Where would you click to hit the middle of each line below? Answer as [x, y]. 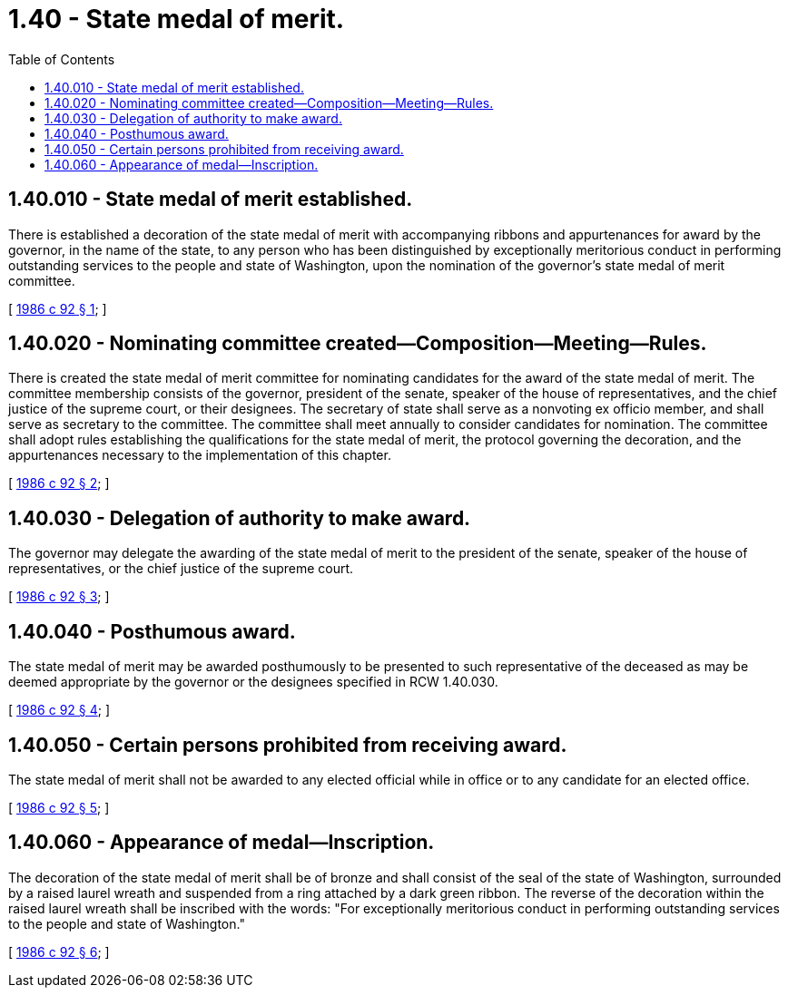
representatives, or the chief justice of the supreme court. [181, 569]
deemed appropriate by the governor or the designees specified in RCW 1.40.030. [253, 682]
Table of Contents [62, 59]
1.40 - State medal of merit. [177, 19]
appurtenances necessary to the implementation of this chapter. [200, 455]
